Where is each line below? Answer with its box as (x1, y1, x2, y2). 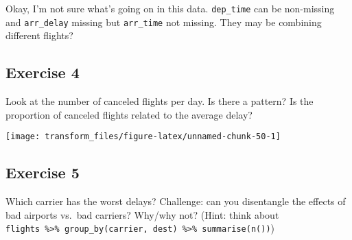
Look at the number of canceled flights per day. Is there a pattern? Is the (5, 94, 314, 108)
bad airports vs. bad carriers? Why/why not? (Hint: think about (5, 207, 279, 221)
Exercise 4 (5, 62, 80, 83)
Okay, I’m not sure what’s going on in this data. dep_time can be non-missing (5, 1, 335, 15)
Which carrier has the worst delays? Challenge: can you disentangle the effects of (5, 194, 346, 208)
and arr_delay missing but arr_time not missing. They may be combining (5, 14, 322, 29)
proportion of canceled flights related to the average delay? (5, 107, 253, 121)
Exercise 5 (5, 162, 80, 183)
